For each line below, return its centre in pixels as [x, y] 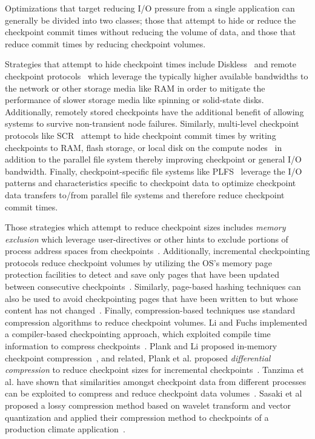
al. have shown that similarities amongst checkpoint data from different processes [156, 381]
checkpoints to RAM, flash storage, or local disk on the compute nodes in [144, 147]
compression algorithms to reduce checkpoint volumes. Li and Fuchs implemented [156, 322]
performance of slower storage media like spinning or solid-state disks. [134, 100]
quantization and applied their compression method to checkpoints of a [137, 417]
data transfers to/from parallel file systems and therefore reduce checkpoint [145, 194]
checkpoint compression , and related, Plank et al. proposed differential [138, 357]
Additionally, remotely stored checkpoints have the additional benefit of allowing [154, 111]
